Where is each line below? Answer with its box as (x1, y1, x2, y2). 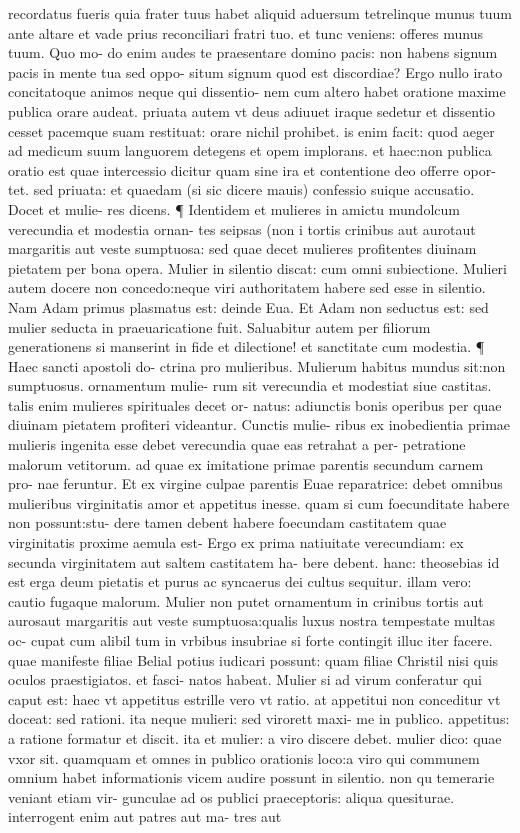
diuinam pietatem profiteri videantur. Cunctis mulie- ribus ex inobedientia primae (8, 414, 511, 435)
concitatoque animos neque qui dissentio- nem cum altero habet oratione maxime (8, 81, 506, 102)
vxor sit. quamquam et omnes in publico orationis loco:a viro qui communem (8, 747, 480, 768)
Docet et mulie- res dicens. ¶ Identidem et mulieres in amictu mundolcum (8, 198, 460, 219)
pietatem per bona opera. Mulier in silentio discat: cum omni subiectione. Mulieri (8, 257, 507, 278)
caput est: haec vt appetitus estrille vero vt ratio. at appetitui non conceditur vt (8, 688, 501, 709)
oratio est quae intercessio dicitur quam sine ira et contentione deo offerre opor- (8, 159, 496, 180)
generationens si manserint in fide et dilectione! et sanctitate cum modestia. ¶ (8, 336, 485, 357)
